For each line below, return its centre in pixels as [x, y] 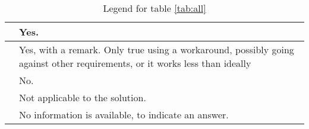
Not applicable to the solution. [83, 97]
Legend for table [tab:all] [154, 8]
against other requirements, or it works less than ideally [135, 63]
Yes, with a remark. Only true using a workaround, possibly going [157, 49]
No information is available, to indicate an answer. [124, 115]
